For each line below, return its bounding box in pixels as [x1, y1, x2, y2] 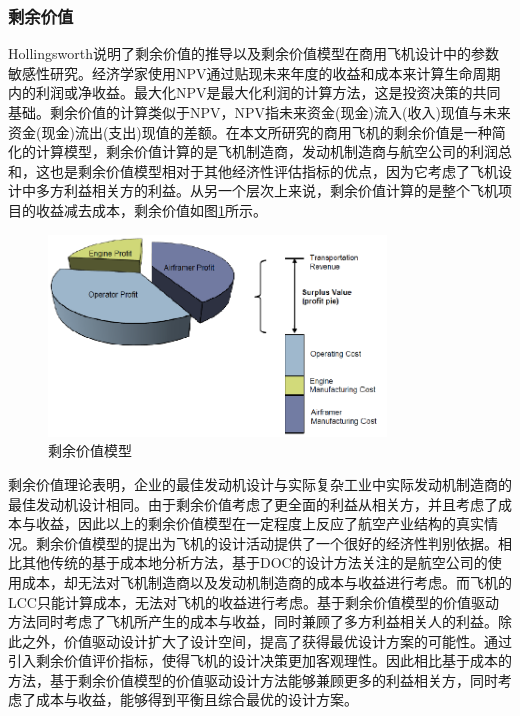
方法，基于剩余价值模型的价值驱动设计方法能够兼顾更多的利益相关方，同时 [8, 669, 498, 690]
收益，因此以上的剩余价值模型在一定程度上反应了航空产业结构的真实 [35, 513, 484, 534]
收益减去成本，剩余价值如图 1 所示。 [35, 199, 267, 220]
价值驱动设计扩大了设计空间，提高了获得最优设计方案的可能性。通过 [63, 630, 512, 651]
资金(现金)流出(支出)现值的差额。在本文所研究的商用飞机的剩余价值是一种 [8, 121, 492, 142]
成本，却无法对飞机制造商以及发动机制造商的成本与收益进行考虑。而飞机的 [21, 571, 512, 592]
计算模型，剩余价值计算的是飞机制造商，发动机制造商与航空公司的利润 [35, 141, 498, 162]
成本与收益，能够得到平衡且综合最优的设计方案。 [35, 689, 358, 710]
